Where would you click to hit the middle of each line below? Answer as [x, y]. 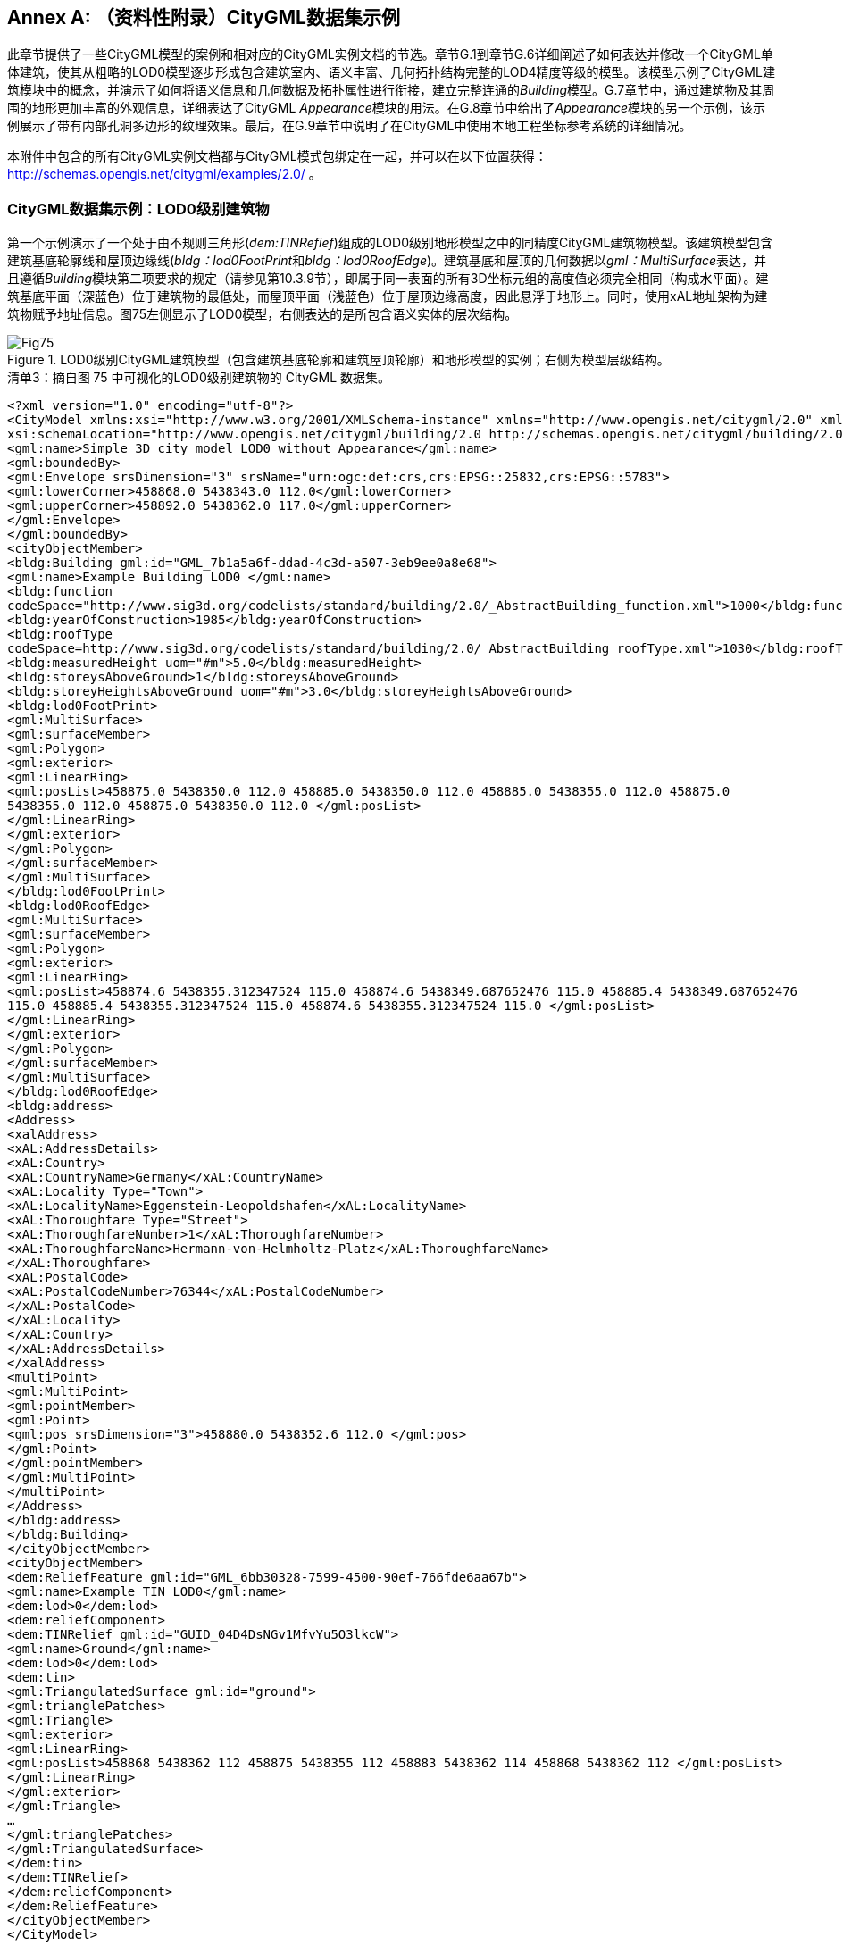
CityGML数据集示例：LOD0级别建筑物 [138, 209]
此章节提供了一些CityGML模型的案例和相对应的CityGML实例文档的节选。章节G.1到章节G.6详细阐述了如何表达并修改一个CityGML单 [390, 54]
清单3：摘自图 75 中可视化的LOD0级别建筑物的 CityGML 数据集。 [199, 378]
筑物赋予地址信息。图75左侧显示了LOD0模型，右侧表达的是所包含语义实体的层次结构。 [263, 314]
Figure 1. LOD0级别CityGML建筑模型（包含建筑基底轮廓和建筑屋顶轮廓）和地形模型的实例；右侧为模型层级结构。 [338, 360]
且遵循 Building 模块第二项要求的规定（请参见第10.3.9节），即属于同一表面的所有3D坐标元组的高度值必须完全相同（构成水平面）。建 [388, 279]
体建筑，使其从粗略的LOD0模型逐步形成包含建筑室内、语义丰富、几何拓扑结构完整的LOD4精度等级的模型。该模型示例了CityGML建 [391, 72]
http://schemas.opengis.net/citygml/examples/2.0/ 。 [164, 174]
